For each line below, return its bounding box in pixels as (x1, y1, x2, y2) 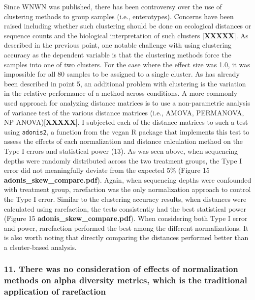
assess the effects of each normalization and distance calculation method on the (4, 136, 243, 146)
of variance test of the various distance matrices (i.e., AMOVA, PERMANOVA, (4, 107, 244, 117)
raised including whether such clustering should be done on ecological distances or (4, 21, 252, 31)
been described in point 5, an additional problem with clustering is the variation (4, 78, 246, 88)
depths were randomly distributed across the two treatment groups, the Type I (4, 155, 242, 165)
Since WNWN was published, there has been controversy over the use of (4, 1, 222, 11)
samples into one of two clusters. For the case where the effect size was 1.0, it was (4, 59, 250, 69)
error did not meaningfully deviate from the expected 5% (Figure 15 (4, 165, 210, 175)
